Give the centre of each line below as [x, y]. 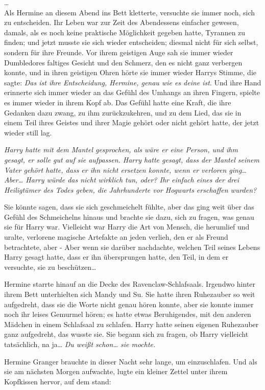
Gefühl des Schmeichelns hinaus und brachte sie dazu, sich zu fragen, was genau [129, 216]
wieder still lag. [28, 132]
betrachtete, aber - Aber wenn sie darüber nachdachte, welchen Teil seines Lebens [132, 247]
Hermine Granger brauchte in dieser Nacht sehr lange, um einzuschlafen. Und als [131, 361]
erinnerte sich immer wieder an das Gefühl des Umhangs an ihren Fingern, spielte [132, 92]
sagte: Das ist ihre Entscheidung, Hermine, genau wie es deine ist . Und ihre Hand [133, 82]
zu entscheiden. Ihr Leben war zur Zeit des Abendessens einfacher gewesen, [122, 22]
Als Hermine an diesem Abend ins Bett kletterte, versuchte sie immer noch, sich [130, 12]
